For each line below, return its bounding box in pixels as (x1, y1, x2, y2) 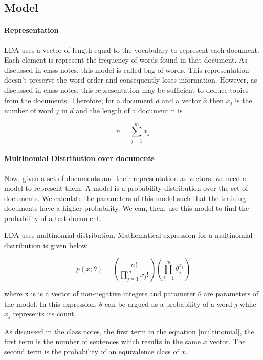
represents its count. (13, 308, 76, 319)
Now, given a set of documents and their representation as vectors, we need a (4, 172, 246, 183)
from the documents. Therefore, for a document (4, 94, 154, 105)
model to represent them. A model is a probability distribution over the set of (4, 183, 248, 193)
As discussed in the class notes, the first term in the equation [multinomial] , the (4, 326, 254, 336)
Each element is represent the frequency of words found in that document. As (4, 54, 248, 65)
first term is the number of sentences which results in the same (4, 336, 201, 347)
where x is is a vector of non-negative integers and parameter (4, 288, 196, 299)
